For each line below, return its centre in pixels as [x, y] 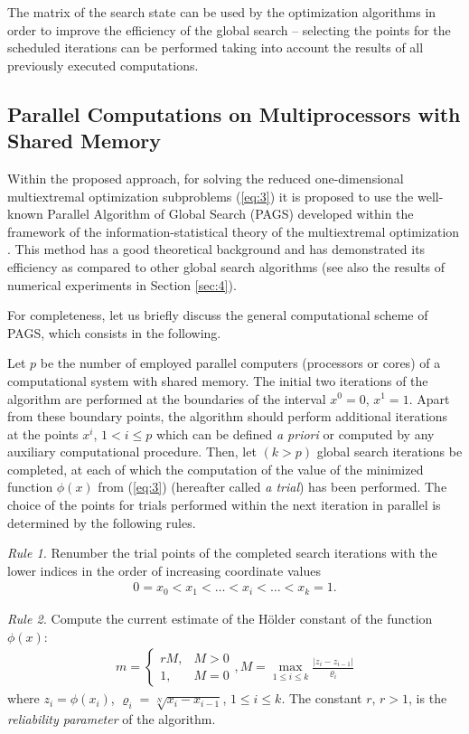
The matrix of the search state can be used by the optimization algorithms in [222, 12]
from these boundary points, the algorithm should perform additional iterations [228, 416]
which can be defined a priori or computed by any [295, 433]
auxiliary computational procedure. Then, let [132, 452]
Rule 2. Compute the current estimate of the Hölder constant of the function [220, 618]
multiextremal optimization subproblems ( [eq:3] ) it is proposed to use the [211, 196]
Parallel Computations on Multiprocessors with [234, 113]
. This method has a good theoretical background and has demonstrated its [216, 249]
